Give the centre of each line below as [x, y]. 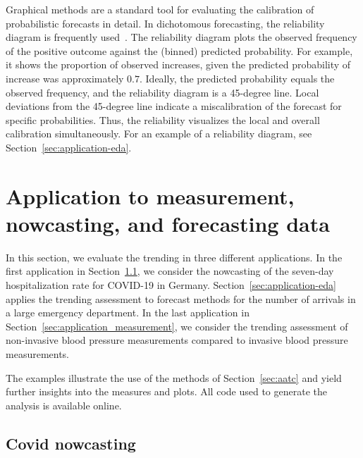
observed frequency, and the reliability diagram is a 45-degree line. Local [162, 92]
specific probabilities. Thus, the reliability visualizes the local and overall [163, 119]
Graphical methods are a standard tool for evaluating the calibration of [160, 9]
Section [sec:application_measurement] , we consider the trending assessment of [177, 326]
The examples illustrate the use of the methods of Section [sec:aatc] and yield [174, 377]
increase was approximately [65, 78]
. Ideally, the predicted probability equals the [237, 78]
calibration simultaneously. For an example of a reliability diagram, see [159, 134]
